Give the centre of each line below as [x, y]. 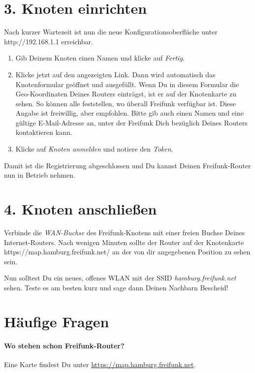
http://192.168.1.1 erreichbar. [48, 41]
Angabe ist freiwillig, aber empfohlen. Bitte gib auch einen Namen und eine [129, 113]
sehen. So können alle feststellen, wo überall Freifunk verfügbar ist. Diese [126, 103]
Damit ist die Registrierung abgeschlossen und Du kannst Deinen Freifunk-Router [127, 165]
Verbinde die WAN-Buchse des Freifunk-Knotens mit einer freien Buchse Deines [125, 232]
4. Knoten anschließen [80, 209]
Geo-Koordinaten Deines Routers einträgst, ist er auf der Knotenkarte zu [126, 94]
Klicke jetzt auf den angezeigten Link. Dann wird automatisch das [115, 74]
